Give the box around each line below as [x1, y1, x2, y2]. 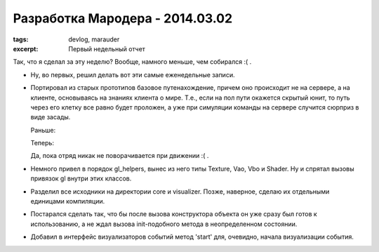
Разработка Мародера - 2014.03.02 [13, 11, 233, 26]
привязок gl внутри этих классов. [30, 174, 132, 183]
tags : [13, 35, 29, 44]
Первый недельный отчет [68, 44, 145, 53]
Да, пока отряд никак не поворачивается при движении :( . [30, 152, 209, 160]
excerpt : [13, 44, 39, 53]
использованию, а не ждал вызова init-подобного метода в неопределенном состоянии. [30, 220, 298, 228]
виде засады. [30, 113, 71, 121]
